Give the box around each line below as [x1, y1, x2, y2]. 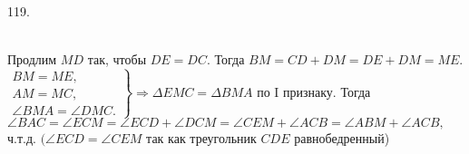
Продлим [7, 50, 57, 69]
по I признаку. [257, 86, 337, 100]
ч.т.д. [7, 129, 36, 148]
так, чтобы [87, 50, 147, 69]
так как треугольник [146, 129, 257, 148]
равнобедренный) [294, 129, 390, 148]
